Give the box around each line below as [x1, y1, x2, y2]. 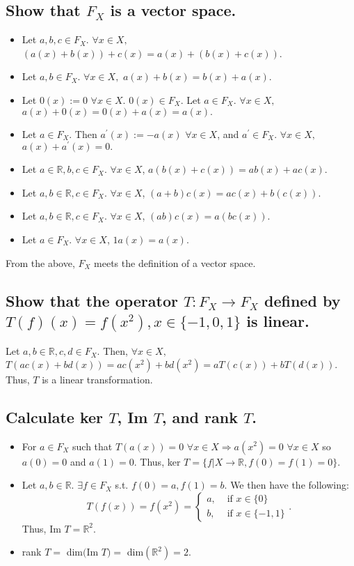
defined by [264, 289, 341, 311]
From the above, [6, 255, 75, 270]
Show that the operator [6, 289, 178, 311]
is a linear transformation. [42, 372, 153, 386]
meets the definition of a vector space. [94, 255, 256, 270]
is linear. [246, 310, 309, 331]
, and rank [161, 406, 238, 427]
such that [72, 438, 113, 453]
